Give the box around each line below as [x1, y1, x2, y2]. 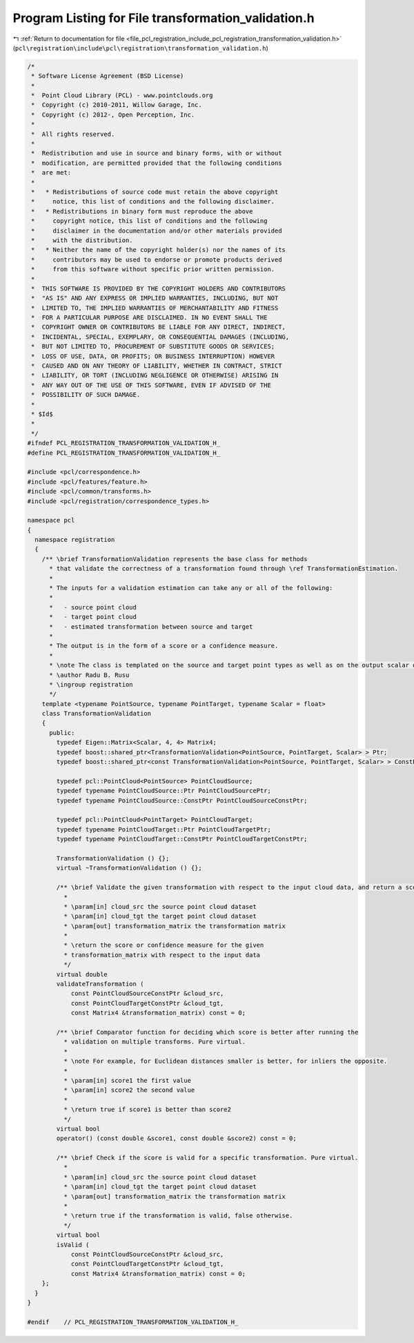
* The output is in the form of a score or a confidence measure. [49, 642, 279, 650]
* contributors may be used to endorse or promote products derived [31, 255, 282, 264]
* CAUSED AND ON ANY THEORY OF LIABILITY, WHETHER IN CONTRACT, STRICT [31, 362, 282, 370]
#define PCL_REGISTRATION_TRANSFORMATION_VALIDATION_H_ [27, 449, 221, 457]
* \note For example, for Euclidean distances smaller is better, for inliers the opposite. [63, 1057, 388, 1066]
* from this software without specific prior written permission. [31, 266, 275, 273]
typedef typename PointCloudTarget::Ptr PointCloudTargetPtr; [56, 825, 272, 833]
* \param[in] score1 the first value [63, 1077, 191, 1084]
